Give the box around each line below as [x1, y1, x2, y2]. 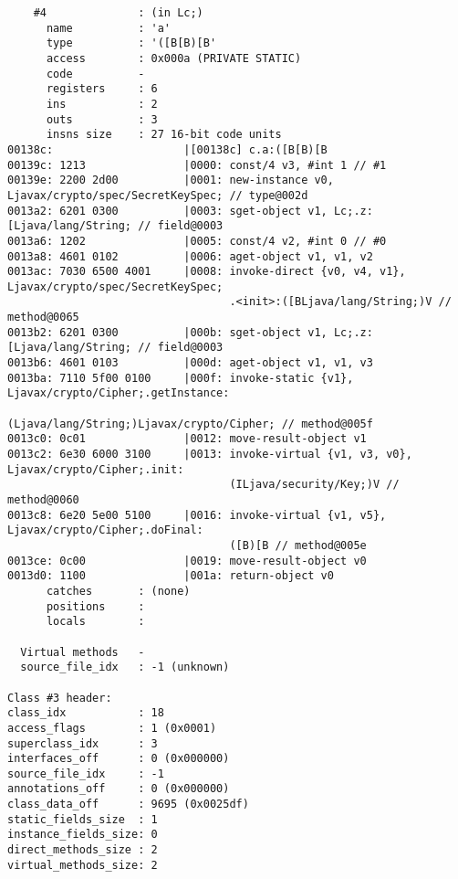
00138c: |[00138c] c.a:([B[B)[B [7, 143, 328, 156]
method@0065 [7, 311, 79, 324]
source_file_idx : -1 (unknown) [20, 661, 230, 674]
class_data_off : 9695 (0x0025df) [7, 798, 249, 811]
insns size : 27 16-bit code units [46, 128, 282, 142]
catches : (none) [46, 584, 191, 598]
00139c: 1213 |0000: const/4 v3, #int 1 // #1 [7, 158, 387, 172]
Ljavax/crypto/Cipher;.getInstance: [7, 387, 230, 400]
